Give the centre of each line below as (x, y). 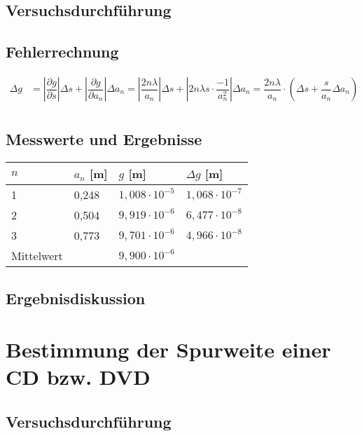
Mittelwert (37, 256)
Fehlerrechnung (62, 52)
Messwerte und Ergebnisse (104, 139)
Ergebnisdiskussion (76, 298)
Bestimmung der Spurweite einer (168, 349)
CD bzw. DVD (78, 377)
